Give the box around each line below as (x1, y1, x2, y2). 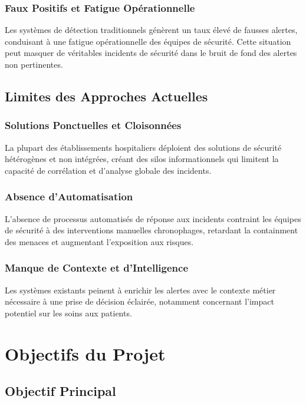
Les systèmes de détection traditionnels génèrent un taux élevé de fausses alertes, (5, 24, 298, 36)
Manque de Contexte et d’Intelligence (5, 260, 189, 275)
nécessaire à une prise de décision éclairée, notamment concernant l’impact (5, 295, 274, 308)
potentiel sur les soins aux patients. (5, 306, 132, 319)
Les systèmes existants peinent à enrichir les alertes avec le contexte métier (5, 283, 276, 296)
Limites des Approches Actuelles (5, 87, 208, 105)
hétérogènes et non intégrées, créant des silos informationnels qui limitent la (5, 153, 279, 165)
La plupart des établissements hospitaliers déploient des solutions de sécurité (5, 141, 282, 153)
